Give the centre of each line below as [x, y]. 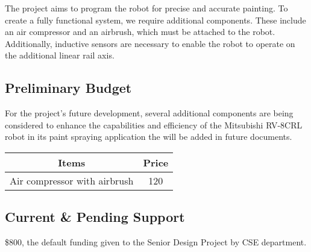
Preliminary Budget [68, 88]
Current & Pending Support [95, 217]
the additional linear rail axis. [60, 55]
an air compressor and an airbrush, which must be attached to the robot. [140, 32]
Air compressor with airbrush [72, 180]
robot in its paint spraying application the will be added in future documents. [149, 137]
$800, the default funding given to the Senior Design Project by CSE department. [156, 242]
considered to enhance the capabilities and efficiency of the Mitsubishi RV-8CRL [154, 124]
